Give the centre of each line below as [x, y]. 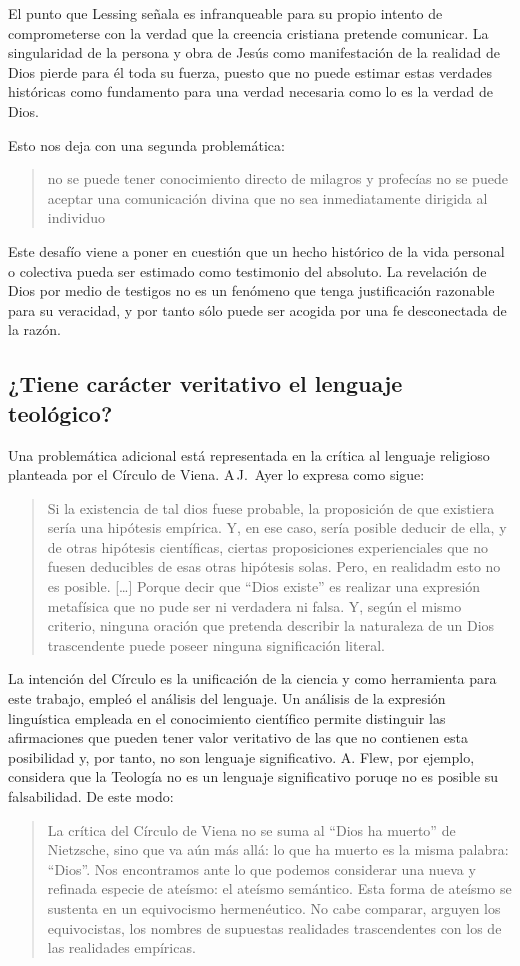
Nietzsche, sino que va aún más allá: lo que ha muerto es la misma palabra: [278, 849]
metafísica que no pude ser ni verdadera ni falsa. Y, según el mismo [254, 605]
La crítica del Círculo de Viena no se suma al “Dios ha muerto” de [251, 829]
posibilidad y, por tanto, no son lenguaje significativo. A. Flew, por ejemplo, [241, 756]
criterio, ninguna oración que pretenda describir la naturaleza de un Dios [271, 625]
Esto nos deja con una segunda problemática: [146, 144]
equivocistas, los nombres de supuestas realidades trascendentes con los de [274, 927]
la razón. [34, 329]
